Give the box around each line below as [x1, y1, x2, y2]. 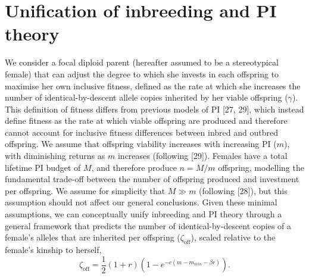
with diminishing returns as [5, 149, 105, 162]
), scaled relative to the [191, 231, 276, 243]
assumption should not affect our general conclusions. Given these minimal [5, 196, 277, 208]
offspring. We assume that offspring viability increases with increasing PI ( [5, 138, 277, 150]
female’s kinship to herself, [5, 243, 102, 256]
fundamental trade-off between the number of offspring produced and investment [5, 173, 299, 185]
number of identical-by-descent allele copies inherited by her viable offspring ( [5, 91, 288, 104]
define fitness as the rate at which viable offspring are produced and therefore [5, 114, 288, 127]
